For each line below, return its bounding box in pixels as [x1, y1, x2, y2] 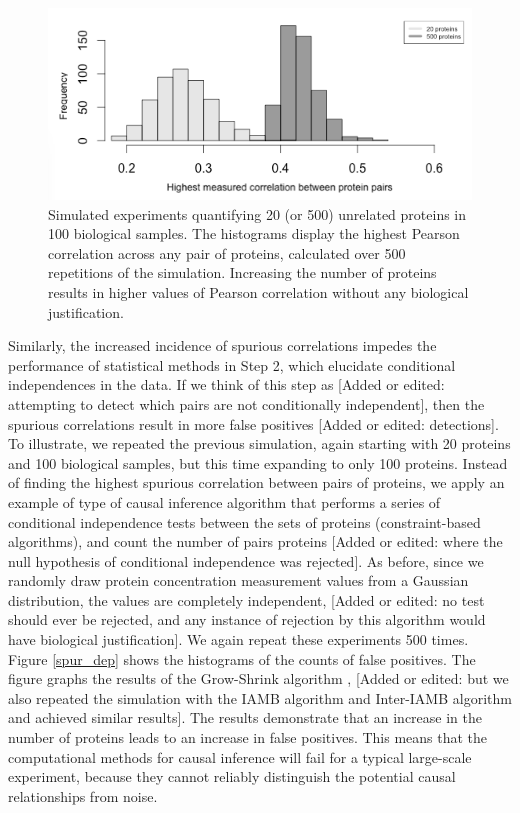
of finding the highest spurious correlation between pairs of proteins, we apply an [8, 472, 505, 493]
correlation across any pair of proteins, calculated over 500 [48, 242, 406, 263]
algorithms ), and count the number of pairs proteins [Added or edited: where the [8, 531, 503, 552]
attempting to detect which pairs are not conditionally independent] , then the [8, 393, 485, 414]
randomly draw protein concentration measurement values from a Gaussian [8, 570, 469, 591]
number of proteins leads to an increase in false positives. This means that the [8, 727, 488, 748]
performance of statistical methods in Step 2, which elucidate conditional [8, 354, 456, 375]
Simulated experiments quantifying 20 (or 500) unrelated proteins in [48, 203, 467, 224]
